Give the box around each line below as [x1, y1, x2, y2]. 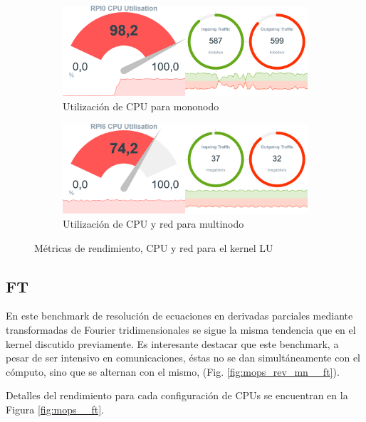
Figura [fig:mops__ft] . [6, 402, 105, 417]
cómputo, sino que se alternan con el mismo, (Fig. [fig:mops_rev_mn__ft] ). [6, 364, 340, 379]
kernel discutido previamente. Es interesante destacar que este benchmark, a [6, 336, 339, 351]
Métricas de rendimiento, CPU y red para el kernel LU [34, 240, 273, 255]
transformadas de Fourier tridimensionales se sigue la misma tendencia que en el [6, 322, 356, 337]
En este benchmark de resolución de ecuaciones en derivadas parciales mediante [6, 308, 353, 323]
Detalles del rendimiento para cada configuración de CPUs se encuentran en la [6, 388, 348, 403]
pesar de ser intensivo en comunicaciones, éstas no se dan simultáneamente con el [6, 350, 360, 365]
